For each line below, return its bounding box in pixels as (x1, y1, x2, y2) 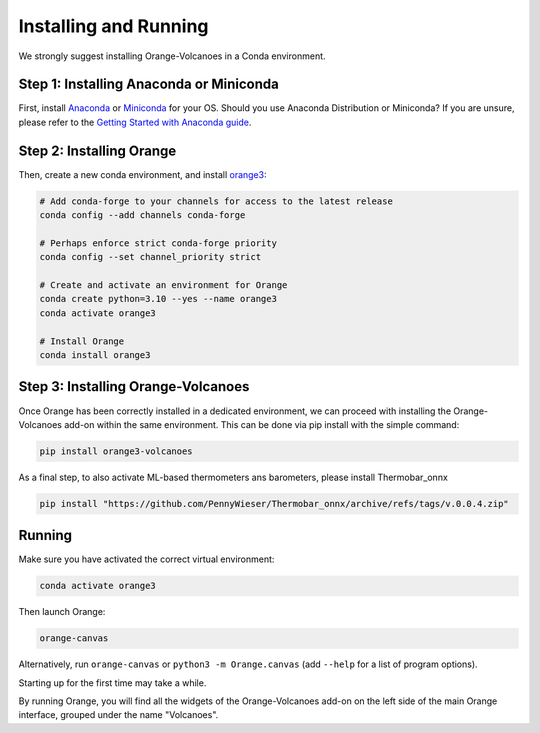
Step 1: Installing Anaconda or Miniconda (18, 76, 279, 93)
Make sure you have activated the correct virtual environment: (18, 553, 275, 565)
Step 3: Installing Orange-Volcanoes (18, 378, 250, 395)
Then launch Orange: (18, 606, 106, 618)
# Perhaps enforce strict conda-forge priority (39, 237, 277, 249)
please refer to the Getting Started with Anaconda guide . (18, 116, 252, 128)
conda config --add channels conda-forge (39, 210, 246, 221)
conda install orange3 (39, 350, 151, 361)
